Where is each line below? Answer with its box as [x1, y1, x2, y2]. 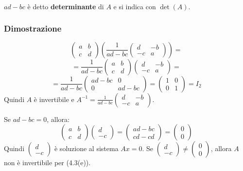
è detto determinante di [27, 1, 104, 11]
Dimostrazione [4, 22, 62, 34]
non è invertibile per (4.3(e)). [4, 157, 91, 168]
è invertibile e [34, 94, 74, 104]
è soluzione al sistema [54, 143, 119, 154]
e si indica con [113, 1, 156, 11]
